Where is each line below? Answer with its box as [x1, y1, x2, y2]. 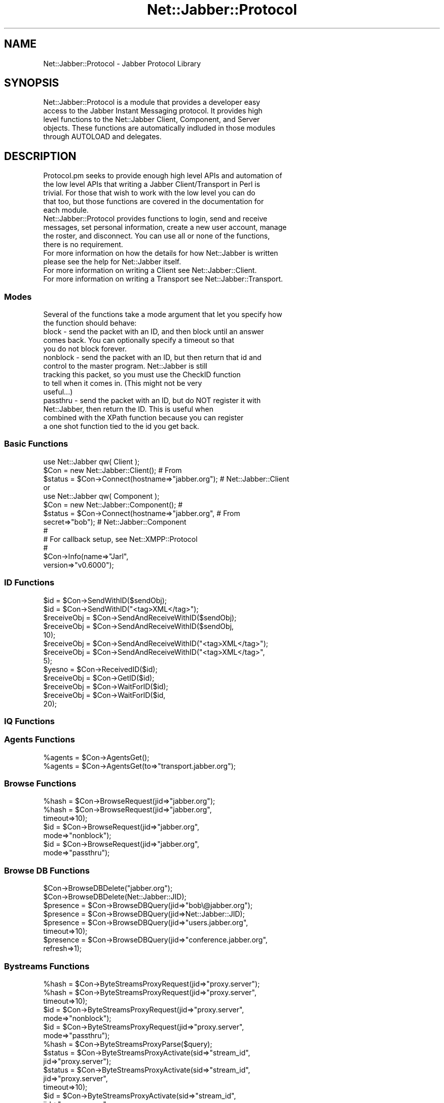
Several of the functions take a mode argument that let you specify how [43, 310, 282, 319]
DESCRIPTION [4, 149, 77, 163]
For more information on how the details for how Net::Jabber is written [43, 249, 278, 258]
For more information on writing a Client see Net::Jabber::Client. [43, 266, 257, 275]
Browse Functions [4, 778, 77, 789]
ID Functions [4, 577, 55, 588]
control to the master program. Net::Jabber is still [43, 362, 207, 371]
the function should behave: [43, 319, 137, 328]
